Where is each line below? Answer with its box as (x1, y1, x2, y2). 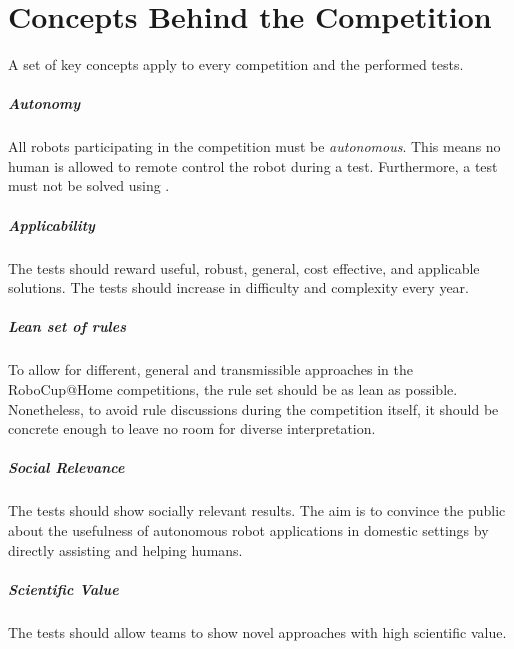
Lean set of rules (8, 316, 127, 337)
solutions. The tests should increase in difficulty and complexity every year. (8, 277, 470, 298)
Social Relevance (8, 457, 125, 478)
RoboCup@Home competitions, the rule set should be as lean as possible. (8, 378, 458, 399)
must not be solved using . (8, 175, 170, 196)
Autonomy (8, 93, 81, 114)
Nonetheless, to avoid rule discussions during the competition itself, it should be (8, 398, 499, 419)
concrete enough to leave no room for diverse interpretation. (8, 418, 376, 439)
